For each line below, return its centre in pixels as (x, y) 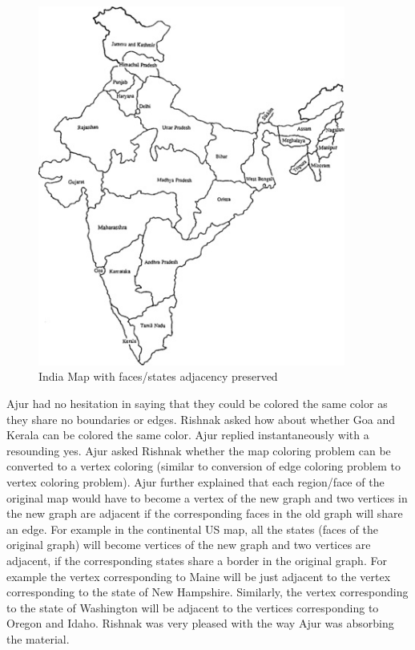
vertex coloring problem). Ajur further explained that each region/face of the (195, 481)
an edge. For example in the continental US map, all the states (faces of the (192, 529)
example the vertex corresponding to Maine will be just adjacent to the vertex (199, 576)
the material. (38, 638)
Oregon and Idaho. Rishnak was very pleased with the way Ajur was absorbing (200, 623)
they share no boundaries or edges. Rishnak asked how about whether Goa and (201, 419)
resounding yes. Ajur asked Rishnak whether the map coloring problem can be (199, 450)
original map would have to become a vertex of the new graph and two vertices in (207, 497)
